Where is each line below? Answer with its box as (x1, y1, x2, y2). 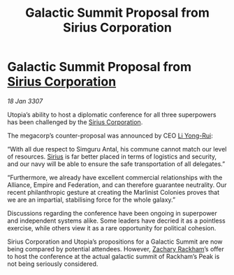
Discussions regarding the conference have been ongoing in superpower (7, 209, 218, 217)
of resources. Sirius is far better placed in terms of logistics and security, (7, 152, 217, 161)
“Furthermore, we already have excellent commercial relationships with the (7, 173, 223, 181)
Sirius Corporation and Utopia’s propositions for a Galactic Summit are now (7, 237, 223, 246)
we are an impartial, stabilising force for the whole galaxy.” (7, 195, 176, 204)
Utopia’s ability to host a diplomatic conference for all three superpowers (7, 110, 217, 119)
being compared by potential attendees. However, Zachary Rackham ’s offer (7, 244, 225, 253)
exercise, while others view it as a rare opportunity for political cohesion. (7, 223, 217, 232)
